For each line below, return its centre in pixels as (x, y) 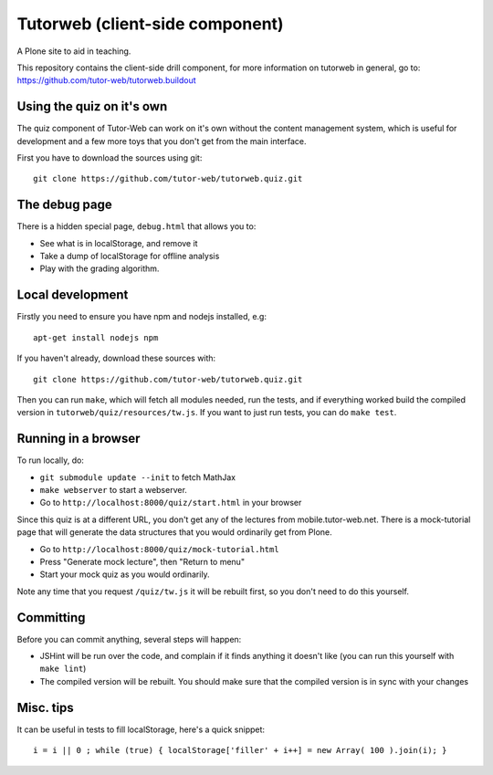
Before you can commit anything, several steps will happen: (129, 639)
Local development (73, 295)
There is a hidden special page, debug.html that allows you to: (136, 226)
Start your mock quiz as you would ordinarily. (125, 574)
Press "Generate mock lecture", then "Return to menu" (142, 561)
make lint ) (63, 669)
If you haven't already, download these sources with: (116, 358)
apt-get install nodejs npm (96, 337)
